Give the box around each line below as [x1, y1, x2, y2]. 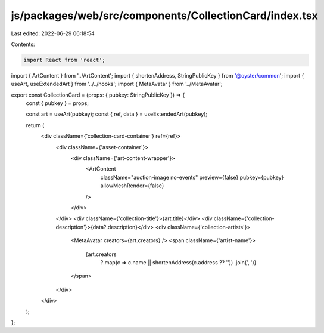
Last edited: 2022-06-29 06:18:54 [11, 30, 95, 37]
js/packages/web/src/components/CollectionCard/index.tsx [11, 9, 318, 22]
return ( [26, 121, 45, 128]
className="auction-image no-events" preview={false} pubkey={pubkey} [100, 174, 284, 181]
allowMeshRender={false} [100, 182, 164, 189]
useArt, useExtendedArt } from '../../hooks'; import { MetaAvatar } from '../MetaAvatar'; [11, 81, 223, 88]
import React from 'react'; [23, 57, 105, 63]
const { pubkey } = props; [26, 100, 89, 107]
